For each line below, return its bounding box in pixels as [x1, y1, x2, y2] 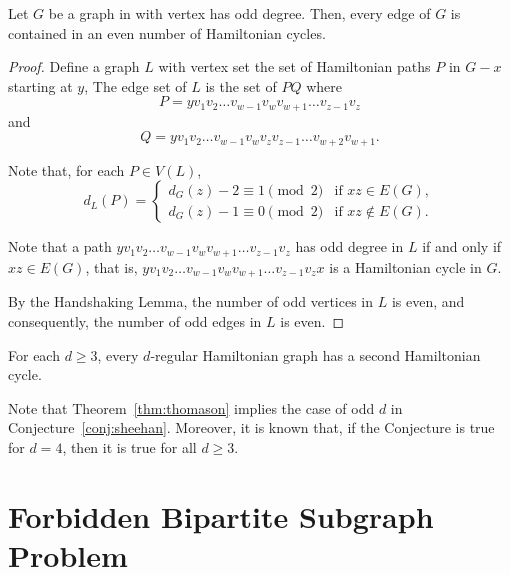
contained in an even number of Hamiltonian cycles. [8, 22, 326, 43]
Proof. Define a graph [8, 56, 140, 77]
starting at [8, 75, 73, 96]
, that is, [85, 256, 138, 277]
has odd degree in [295, 236, 404, 257]
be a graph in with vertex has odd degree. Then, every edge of [48, 3, 431, 23]
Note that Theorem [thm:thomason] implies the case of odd [8, 397, 375, 418]
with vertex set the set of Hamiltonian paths [158, 56, 431, 77]
